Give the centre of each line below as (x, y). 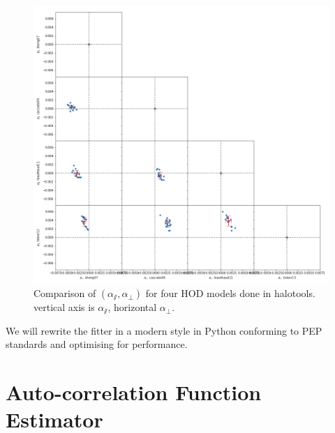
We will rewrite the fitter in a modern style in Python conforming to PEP (164, 330)
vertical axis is (64, 307)
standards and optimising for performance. (97, 344)
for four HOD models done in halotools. (230, 293)
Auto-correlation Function (134, 392)
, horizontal (132, 307)
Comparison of (65, 293)
